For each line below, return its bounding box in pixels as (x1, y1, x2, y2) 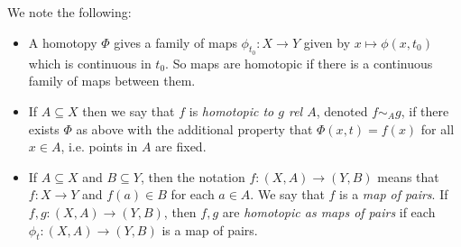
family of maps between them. (28, 71, 196, 90)
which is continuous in (28, 53, 152, 72)
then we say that (82, 101, 175, 120)
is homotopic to (189, 101, 274, 120)
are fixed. (155, 137, 207, 156)
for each (171, 185, 215, 204)
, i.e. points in (60, 137, 138, 156)
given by (303, 32, 351, 51)
